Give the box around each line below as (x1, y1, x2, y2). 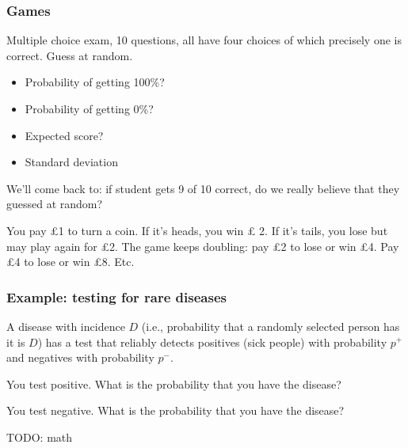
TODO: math (6, 428, 73, 445)
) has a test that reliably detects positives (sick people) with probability (37, 333, 387, 350)
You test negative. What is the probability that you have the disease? (6, 402, 345, 419)
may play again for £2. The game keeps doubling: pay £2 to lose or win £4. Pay (6, 237, 399, 254)
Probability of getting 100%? (25, 74, 165, 90)
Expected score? (25, 127, 104, 143)
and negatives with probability (6, 349, 154, 366)
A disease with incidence (6, 317, 125, 334)
